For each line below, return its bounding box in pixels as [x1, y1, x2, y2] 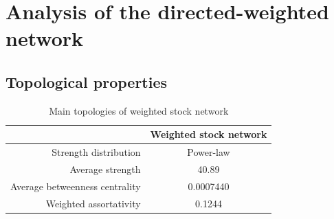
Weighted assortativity [45, 196, 141, 210]
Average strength [69, 162, 141, 176]
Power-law [187, 145, 230, 159]
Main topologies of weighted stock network [49, 103, 229, 117]
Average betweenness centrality [10, 178, 141, 193]
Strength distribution [52, 145, 141, 159]
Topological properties [5, 71, 168, 92]
